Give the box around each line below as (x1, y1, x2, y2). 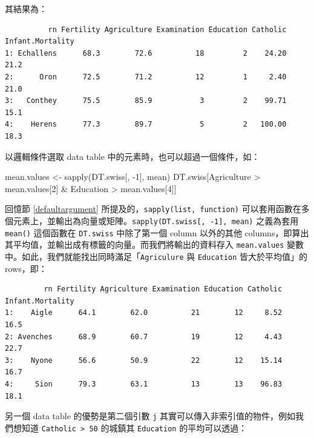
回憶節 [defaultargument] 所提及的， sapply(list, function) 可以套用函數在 (5, 202, 301, 215)
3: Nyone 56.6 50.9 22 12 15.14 (5, 356, 283, 365)
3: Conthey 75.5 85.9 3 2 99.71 (5, 96, 287, 105)
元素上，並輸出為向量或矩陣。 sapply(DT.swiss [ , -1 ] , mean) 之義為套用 (13, 214, 299, 227)
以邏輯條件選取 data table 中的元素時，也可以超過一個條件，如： (5, 150, 260, 162)
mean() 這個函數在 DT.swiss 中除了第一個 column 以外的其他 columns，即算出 (5, 226, 309, 239)
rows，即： (5, 262, 47, 274)
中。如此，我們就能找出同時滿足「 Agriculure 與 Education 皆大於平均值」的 (5, 250, 308, 262)
